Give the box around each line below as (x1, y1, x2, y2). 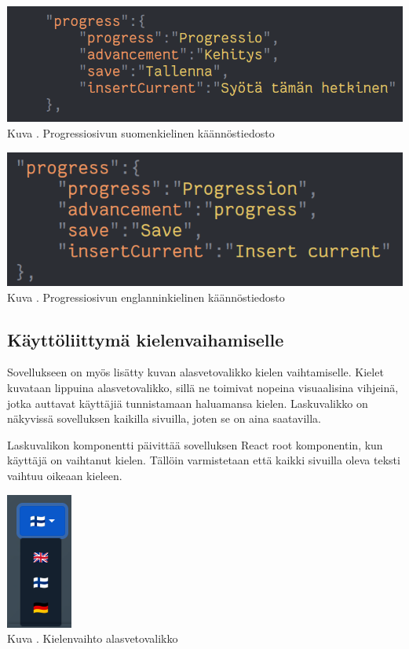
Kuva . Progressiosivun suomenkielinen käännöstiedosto (7, 124, 275, 141)
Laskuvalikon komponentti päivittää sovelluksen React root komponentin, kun (7, 436, 383, 453)
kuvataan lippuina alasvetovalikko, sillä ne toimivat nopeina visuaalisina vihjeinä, (7, 379, 399, 396)
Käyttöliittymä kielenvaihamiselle (7, 327, 284, 351)
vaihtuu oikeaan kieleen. (7, 467, 122, 484)
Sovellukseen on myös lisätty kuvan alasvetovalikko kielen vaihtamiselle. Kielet (7, 364, 384, 380)
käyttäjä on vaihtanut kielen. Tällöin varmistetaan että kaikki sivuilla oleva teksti (7, 452, 400, 468)
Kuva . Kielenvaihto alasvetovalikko (7, 630, 178, 647)
